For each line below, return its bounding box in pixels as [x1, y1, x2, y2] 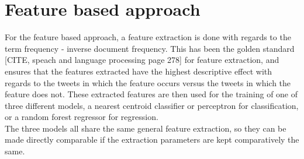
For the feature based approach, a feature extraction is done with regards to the [5, 31, 291, 43]
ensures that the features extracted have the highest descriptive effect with [5, 65, 272, 77]
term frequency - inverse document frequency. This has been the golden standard [5, 42, 295, 54]
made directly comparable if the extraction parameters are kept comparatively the [5, 133, 299, 146]
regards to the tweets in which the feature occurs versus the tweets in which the [5, 76, 291, 89]
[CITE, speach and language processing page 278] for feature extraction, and [5, 54, 279, 66]
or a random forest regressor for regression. [5, 111, 158, 123]
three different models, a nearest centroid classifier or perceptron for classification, [5, 99, 299, 111]
